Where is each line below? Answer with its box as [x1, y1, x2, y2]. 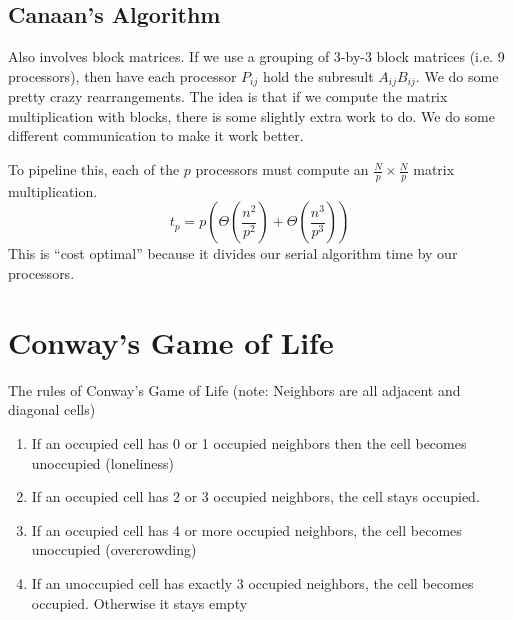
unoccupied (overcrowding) [31, 539, 197, 560]
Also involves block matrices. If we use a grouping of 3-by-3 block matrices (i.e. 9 [8, 46, 505, 67]
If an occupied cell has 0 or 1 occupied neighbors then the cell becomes [31, 432, 467, 453]
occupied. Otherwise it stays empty [31, 592, 248, 613]
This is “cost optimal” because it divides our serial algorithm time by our [8, 243, 458, 264]
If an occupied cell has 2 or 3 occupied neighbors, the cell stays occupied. [31, 486, 480, 507]
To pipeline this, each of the [8, 159, 180, 180]
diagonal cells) [8, 399, 96, 420]
